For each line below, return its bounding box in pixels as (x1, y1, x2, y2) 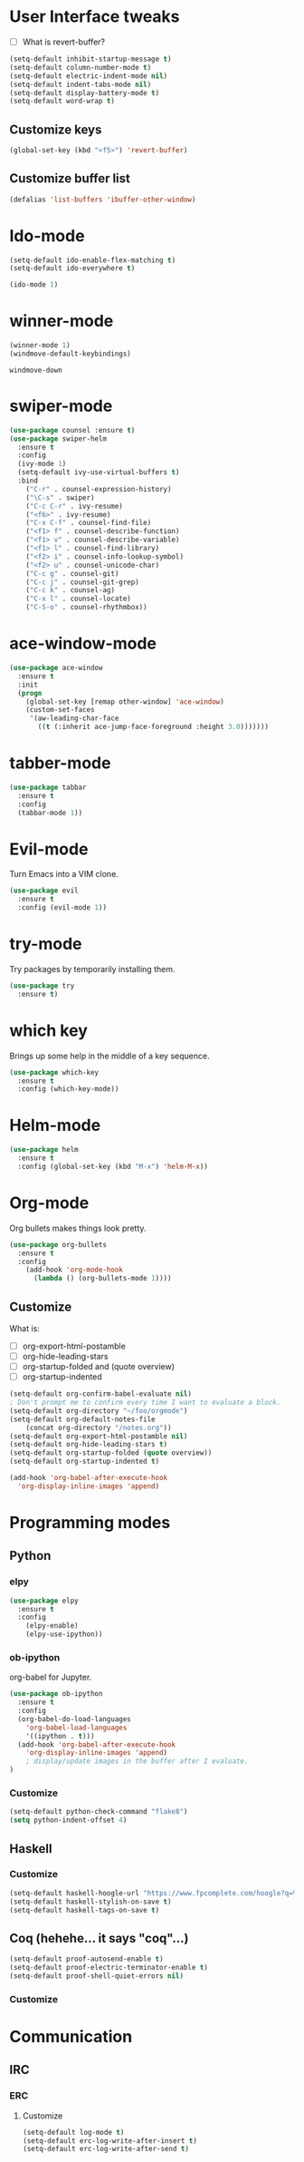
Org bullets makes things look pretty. (9, 1222, 147, 1233)
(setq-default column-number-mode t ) (9, 63, 152, 72)
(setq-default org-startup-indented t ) (9, 1457, 160, 1466)
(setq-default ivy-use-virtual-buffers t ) (17, 468, 180, 477)
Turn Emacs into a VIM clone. (9, 869, 119, 880)
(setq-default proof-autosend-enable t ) (9, 1954, 165, 1964)
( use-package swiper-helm (9, 433, 107, 443)
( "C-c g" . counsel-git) (25, 569, 119, 578)
